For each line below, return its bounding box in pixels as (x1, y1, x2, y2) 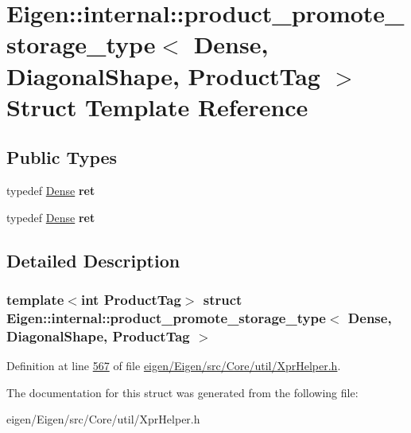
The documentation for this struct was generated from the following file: (6, 384, 359, 400)
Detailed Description (6, 248, 180, 272)
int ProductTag (80, 290, 181, 310)
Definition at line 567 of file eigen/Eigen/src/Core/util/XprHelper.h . (6, 357, 341, 374)
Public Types (6, 145, 118, 170)
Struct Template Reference (6, 90, 308, 123)
